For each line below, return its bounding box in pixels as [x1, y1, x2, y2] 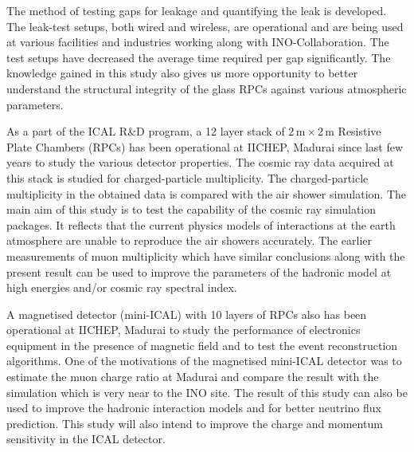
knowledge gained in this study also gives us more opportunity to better [6, 65, 358, 81]
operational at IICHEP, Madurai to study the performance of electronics [6, 321, 361, 338]
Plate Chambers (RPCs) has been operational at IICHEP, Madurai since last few [6, 138, 404, 155]
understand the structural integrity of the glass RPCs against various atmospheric [6, 80, 407, 96]
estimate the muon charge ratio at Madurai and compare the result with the [6, 368, 379, 385]
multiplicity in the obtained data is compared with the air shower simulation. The [6, 185, 407, 202]
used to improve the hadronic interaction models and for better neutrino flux [6, 399, 381, 416]
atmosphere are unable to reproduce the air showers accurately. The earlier [6, 232, 373, 249]
